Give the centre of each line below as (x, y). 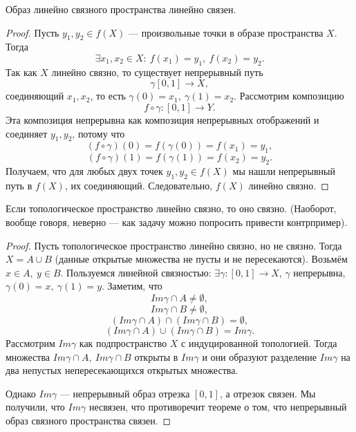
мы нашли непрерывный (284, 170)
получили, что (35, 407)
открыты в (156, 356)
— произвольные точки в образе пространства (226, 32)
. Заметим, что (132, 286)
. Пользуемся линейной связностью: (136, 272)
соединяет (27, 133)
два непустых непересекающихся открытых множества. (122, 370)
